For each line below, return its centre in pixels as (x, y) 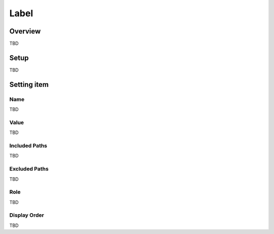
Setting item (29, 85)
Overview (25, 31)
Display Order (27, 215)
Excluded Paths (29, 169)
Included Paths (28, 146)
